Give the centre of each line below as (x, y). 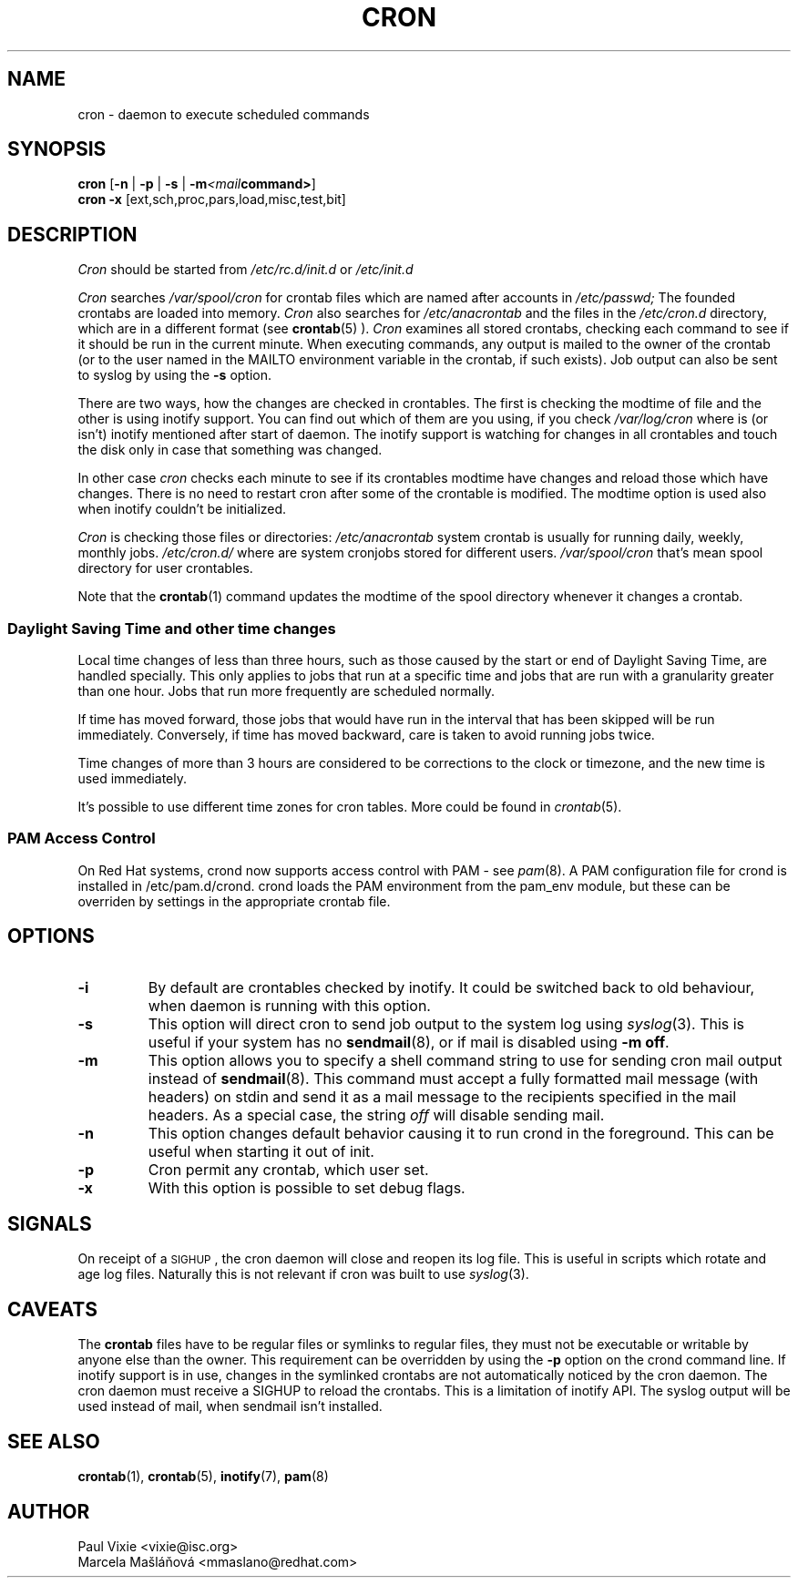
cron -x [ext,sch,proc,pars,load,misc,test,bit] (212, 199)
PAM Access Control (82, 839)
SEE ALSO (54, 1441)
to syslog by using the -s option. (175, 375)
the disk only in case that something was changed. (230, 450)
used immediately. (132, 779)
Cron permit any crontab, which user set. (288, 1169)
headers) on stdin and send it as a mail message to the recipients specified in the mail (442, 1096)
